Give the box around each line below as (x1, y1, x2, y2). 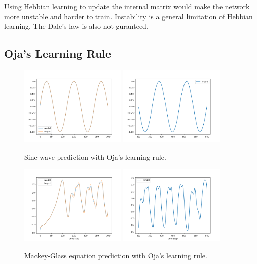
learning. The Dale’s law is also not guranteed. (4, 21, 149, 31)
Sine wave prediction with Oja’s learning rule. (24, 151, 166, 162)
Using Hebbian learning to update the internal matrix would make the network (4, 1, 250, 11)
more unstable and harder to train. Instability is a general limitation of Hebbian (4, 11, 253, 21)
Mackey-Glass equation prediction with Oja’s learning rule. (24, 250, 207, 260)
